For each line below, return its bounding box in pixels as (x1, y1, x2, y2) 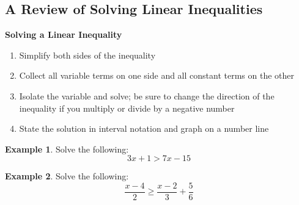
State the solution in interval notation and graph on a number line (19, 122, 269, 135)
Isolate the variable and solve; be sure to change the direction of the (19, 89, 275, 102)
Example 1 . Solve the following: (5, 142, 129, 155)
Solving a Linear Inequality (5, 28, 122, 41)
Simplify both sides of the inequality (19, 48, 156, 61)
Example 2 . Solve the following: (5, 170, 129, 182)
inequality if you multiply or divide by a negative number (19, 101, 235, 114)
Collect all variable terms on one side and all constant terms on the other (19, 69, 294, 82)
